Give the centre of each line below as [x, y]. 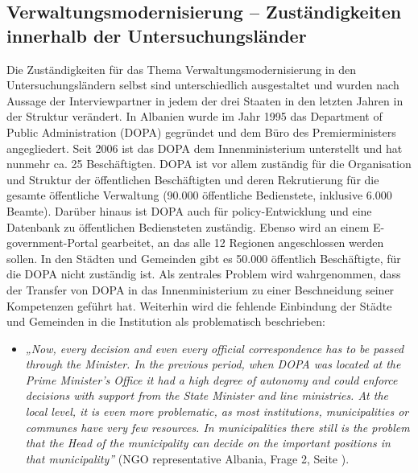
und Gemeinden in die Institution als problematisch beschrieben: [166, 321]
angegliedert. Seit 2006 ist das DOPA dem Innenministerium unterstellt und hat [205, 148]
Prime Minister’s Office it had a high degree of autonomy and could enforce [211, 379]
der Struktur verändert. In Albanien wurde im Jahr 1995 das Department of [195, 116]
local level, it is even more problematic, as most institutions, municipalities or [217, 411]
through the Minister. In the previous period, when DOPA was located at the [213, 364]
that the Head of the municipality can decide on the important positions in [208, 443]
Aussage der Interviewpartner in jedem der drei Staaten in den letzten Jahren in [205, 100]
